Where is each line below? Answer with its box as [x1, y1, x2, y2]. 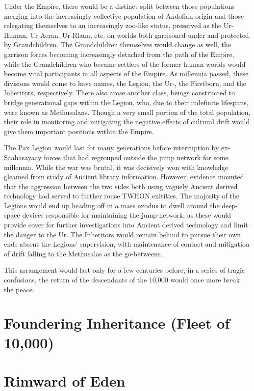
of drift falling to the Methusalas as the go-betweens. [4, 248, 163, 258]
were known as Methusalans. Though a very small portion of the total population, [4, 107, 251, 117]
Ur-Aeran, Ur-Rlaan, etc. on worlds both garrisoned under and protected [30, 29, 249, 40]
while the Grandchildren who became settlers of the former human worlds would [4, 58, 246, 69]
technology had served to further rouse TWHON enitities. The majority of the [4, 191, 239, 201]
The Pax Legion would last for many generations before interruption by [4, 142, 219, 153]
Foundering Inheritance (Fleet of [4, 313, 230, 333]
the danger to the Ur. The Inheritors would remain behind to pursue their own [4, 229, 241, 239]
